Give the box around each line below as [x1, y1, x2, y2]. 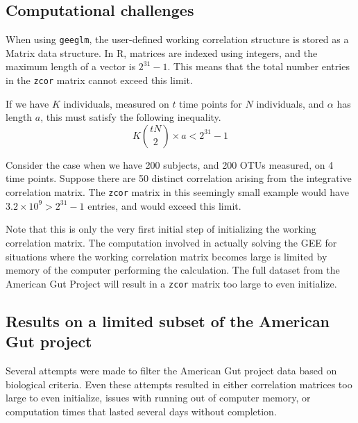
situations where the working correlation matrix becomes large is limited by [6, 249, 327, 263]
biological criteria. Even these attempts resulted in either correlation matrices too [6, 376, 352, 391]
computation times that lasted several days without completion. [6, 404, 277, 418]
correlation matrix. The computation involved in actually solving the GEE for [6, 235, 337, 249]
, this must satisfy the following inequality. [40, 110, 221, 124]
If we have [6, 96, 49, 110]
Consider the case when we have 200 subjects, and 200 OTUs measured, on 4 [6, 157, 334, 172]
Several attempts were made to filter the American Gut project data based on [6, 363, 337, 377]
